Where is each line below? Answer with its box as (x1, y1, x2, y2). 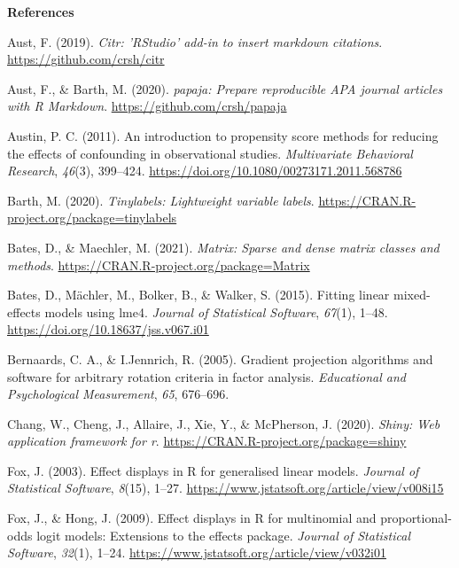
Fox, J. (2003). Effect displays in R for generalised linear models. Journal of (7, 461, 419, 479)
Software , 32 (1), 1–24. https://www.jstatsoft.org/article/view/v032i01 (7, 543, 386, 562)
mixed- (393, 285, 431, 304)
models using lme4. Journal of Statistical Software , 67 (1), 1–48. (44, 302, 388, 321)
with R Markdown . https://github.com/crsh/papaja (7, 97, 287, 115)
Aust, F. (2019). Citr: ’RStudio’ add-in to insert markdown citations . (7, 32, 383, 51)
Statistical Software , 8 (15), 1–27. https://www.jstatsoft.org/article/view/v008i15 (7, 479, 444, 497)
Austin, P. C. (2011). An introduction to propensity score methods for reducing (7, 126, 439, 144)
